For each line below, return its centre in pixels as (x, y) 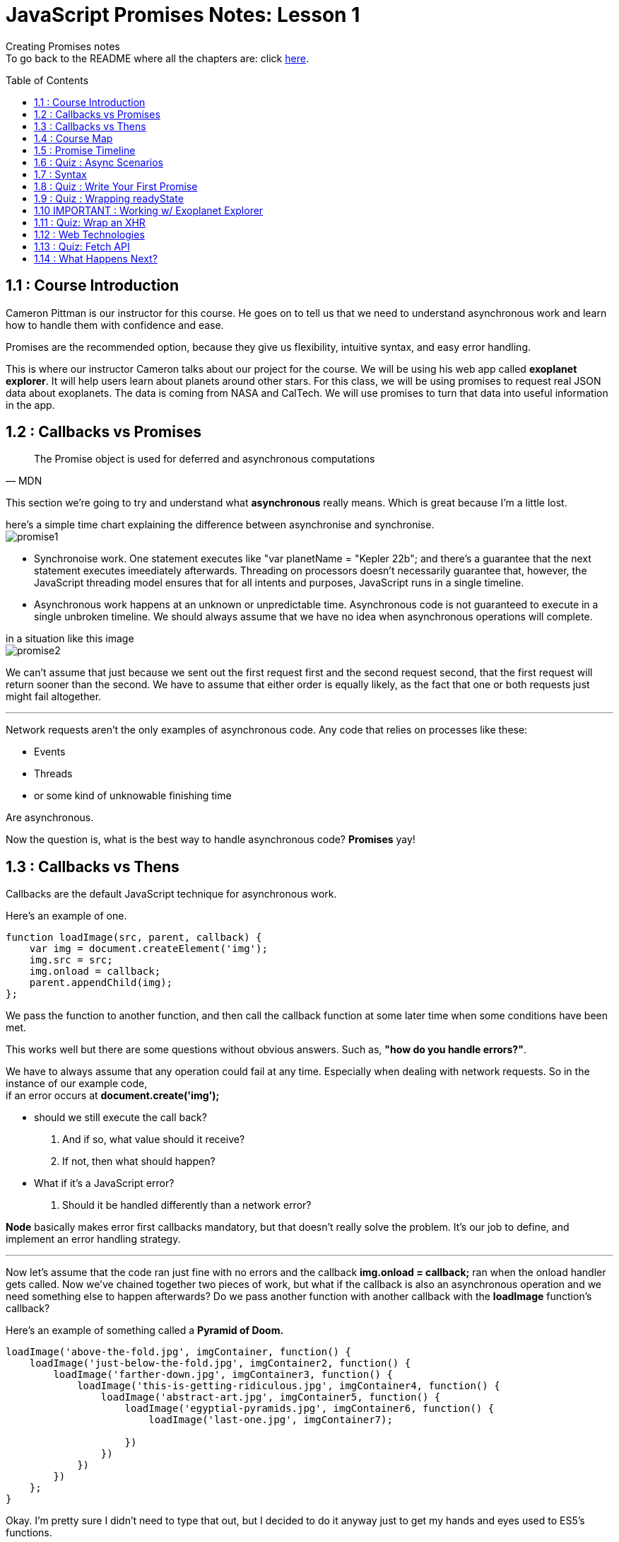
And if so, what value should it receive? (154, 1140)
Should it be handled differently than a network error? (187, 1205)
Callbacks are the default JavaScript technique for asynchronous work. (171, 894)
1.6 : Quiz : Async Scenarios (99, 162)
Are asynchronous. (50, 818)
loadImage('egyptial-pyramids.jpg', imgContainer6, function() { (309, 1409)
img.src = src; (71, 960)
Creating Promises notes (63, 46)
